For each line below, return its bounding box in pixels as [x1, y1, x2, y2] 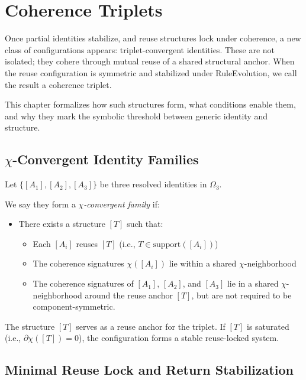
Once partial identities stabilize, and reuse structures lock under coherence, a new [5, 32, 301, 44]
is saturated [246, 320, 289, 332]
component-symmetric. [33, 300, 115, 313]
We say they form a [5, 197, 76, 210]
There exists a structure [18, 217, 105, 230]
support [153, 240, 181, 249]
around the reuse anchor [85, 288, 173, 301]
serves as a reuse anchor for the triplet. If [76, 320, 226, 332]
